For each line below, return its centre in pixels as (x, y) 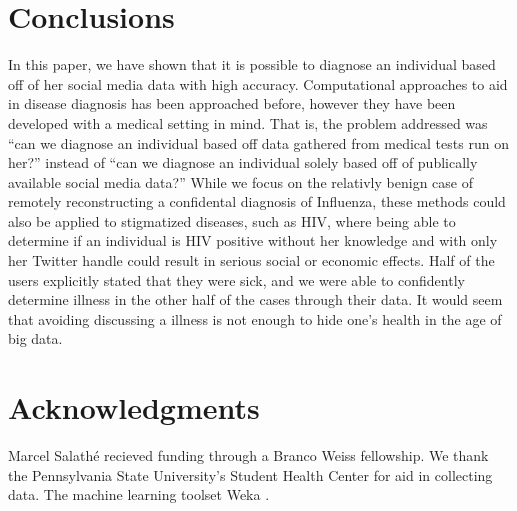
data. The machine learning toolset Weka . (139, 494)
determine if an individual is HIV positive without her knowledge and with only (253, 240)
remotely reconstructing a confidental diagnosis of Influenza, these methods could (257, 201)
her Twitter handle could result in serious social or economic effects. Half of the (251, 260)
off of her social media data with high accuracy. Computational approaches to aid (258, 83)
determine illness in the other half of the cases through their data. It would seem (255, 299)
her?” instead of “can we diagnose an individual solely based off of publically (243, 162)
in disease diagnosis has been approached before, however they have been (232, 103)
